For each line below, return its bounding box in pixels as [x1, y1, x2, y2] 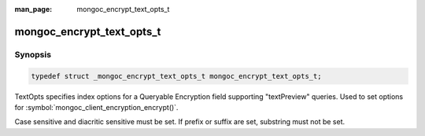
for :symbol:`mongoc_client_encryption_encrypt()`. [14, 102, 179, 112]
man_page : [14, 5, 53, 13]
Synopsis [14, 49, 51, 60]
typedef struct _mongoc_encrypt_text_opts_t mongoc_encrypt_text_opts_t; [31, 72, 322, 80]
